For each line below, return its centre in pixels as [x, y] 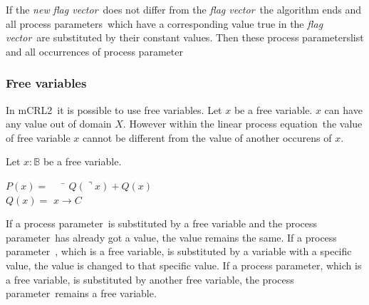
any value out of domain [59, 124]
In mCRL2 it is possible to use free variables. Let [114, 109]
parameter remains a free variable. [81, 293]
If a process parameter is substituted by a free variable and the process [162, 223]
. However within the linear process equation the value [243, 124]
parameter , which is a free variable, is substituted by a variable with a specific [179, 251]
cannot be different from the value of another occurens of [207, 137]
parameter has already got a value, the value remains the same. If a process [171, 237]
